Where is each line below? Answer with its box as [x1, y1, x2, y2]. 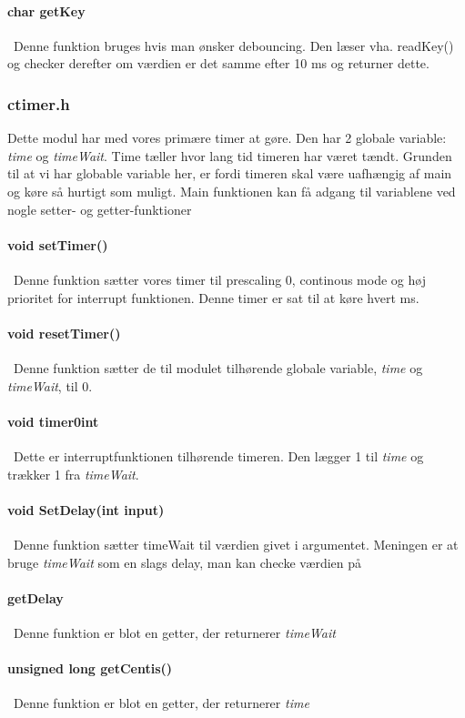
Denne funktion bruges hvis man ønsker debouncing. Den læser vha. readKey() [13, 35, 454, 55]
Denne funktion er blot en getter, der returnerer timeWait [13, 622, 336, 642]
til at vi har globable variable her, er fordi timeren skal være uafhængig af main [7, 164, 452, 183]
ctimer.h [7, 92, 70, 115]
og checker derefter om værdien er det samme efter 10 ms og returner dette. [7, 54, 430, 73]
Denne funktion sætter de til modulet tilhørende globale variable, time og [13, 358, 423, 377]
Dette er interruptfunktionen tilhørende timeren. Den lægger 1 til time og [13, 446, 424, 465]
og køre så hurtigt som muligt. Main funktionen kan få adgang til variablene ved [7, 181, 456, 200]
